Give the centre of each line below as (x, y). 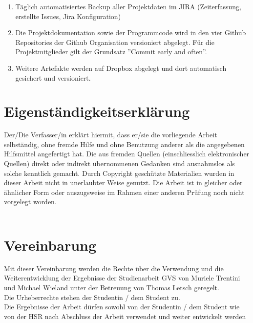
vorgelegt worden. (30, 202)
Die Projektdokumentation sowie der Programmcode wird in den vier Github (131, 32)
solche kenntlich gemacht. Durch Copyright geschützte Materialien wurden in (119, 173)
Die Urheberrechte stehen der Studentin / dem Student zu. (92, 297)
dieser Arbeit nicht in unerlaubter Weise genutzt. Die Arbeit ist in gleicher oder (123, 183)
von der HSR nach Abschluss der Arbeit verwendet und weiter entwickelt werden (125, 316)
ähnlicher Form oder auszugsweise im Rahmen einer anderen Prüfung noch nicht (124, 192)
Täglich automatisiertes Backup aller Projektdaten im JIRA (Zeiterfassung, (128, 6)
